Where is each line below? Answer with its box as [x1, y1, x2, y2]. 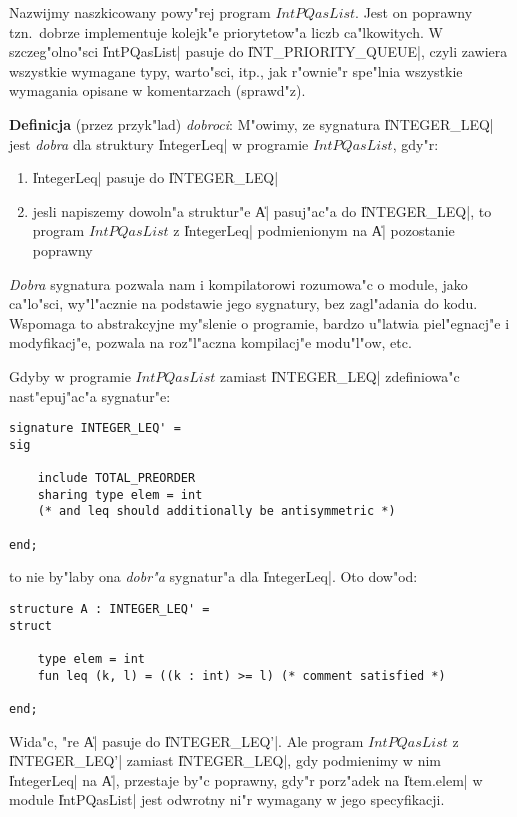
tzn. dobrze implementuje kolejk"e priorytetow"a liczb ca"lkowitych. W [9, 21, 443, 42]
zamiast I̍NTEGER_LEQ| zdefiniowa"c [219, 365, 460, 386]
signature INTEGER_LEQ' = [9, 421, 181, 436]
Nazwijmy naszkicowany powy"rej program [9, 2, 271, 22]
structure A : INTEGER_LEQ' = [9, 601, 210, 616]
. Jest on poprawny [355, 2, 473, 22]
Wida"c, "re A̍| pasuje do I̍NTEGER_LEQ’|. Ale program [9, 730, 364, 751]
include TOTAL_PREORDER [37, 471, 196, 486]
